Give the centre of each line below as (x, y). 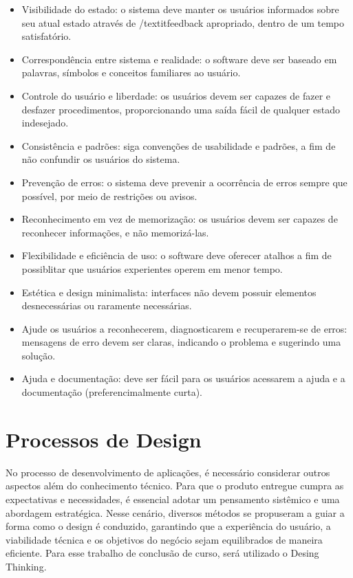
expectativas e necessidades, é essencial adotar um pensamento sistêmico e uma (173, 499)
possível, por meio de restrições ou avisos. (109, 196)
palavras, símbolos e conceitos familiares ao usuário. (131, 73)
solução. (39, 355)
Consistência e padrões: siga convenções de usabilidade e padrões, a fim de (179, 145)
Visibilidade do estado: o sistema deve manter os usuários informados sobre (180, 9)
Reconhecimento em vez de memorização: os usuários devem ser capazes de (180, 219)
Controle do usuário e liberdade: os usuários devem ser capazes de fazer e (176, 95)
